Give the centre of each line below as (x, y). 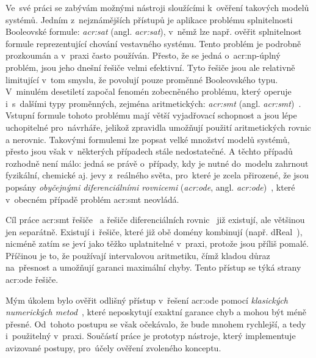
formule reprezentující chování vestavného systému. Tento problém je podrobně (153, 43)
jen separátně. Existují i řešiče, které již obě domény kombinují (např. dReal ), (154, 231)
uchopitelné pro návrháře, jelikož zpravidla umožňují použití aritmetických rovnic (158, 127)
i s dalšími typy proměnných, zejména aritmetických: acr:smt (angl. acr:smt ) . (153, 103)
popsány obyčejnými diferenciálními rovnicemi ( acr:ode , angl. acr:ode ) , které (150, 187)
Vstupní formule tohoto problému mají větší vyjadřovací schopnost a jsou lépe (151, 115)
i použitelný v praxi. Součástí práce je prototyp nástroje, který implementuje (151, 336)
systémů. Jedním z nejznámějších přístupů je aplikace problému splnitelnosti (149, 19)
